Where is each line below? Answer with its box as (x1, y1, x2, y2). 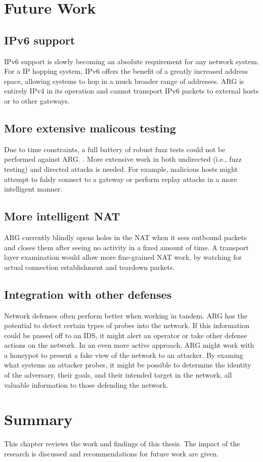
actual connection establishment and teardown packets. (4, 261, 175, 272)
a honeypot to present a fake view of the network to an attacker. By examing (4, 349, 243, 360)
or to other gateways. (4, 95, 70, 106)
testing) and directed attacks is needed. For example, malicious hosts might (4, 163, 238, 174)
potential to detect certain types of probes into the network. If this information (4, 320, 249, 331)
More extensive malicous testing (4, 120, 176, 135)
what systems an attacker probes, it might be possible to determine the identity (4, 359, 251, 370)
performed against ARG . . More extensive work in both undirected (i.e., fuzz (4, 154, 242, 164)
